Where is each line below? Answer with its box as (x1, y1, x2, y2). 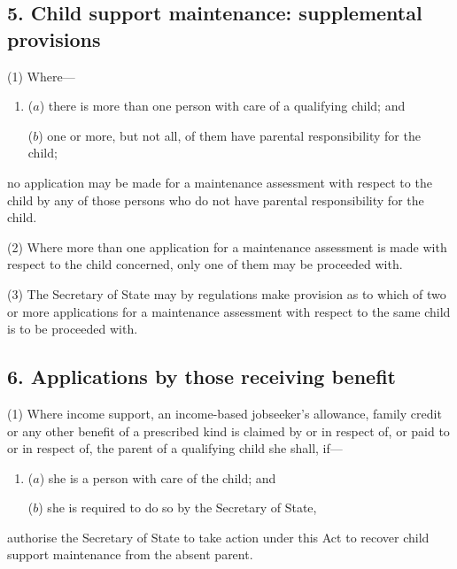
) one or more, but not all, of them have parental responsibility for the (38, 126, 421, 144)
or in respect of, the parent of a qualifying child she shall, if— (7, 439, 343, 458)
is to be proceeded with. (7, 319, 138, 338)
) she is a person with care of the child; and (39, 468, 276, 487)
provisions (7, 25, 101, 52)
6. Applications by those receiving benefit (7, 363, 396, 390)
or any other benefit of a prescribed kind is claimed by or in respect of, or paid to (7, 421, 450, 440)
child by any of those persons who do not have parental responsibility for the (7, 190, 424, 209)
